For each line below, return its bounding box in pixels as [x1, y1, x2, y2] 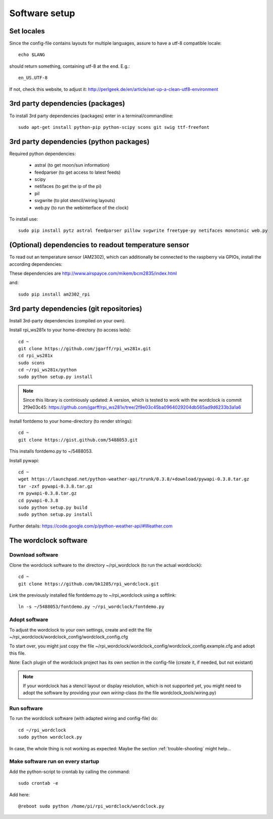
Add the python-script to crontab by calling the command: [9, 768, 130, 775]
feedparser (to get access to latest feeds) [34, 169, 121, 175]
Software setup [9, 8, 76, 19]
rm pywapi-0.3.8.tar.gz [18, 491, 77, 496]
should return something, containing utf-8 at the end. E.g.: [9, 63, 130, 69]
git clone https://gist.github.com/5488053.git [18, 437, 138, 443]
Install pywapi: [9, 457, 40, 463]
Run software [9, 705, 43, 712]
